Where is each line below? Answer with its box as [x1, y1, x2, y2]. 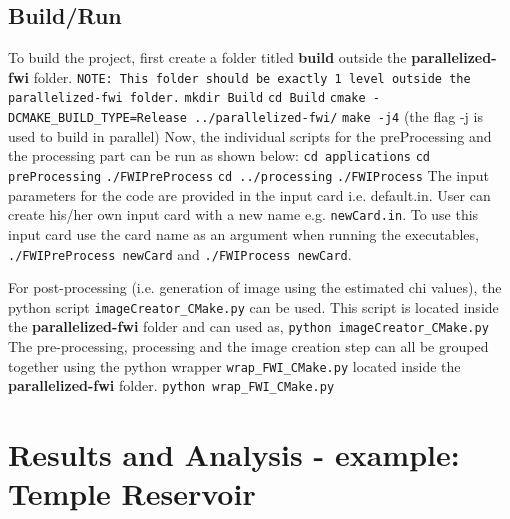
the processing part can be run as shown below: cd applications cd [8, 145, 430, 166]
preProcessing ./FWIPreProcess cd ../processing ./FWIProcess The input [8, 165, 490, 186]
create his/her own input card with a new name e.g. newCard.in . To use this [8, 204, 479, 225]
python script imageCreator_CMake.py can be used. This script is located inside [8, 296, 499, 317]
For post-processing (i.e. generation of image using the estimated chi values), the [8, 277, 502, 298]
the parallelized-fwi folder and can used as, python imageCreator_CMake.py [8, 316, 489, 337]
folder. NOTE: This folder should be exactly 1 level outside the [33, 66, 471, 87]
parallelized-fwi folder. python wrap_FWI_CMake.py [8, 375, 335, 396]
